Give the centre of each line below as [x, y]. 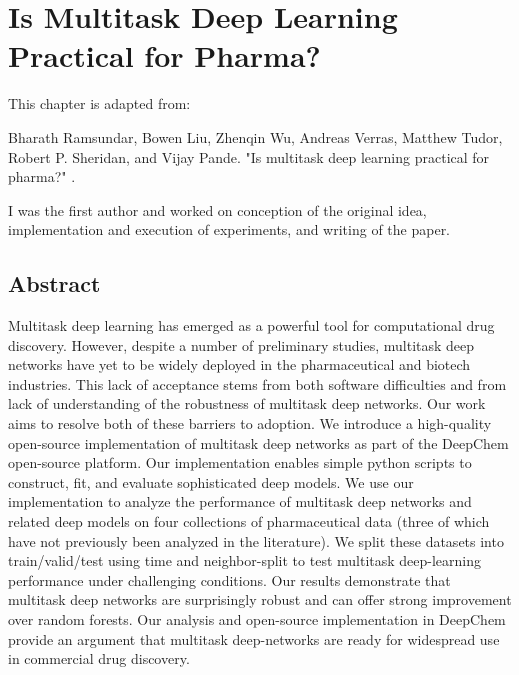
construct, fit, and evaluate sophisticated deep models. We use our [211, 481]
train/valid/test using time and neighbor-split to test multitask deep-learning [245, 560]
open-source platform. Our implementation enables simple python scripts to [240, 462]
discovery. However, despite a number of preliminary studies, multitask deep [241, 344]
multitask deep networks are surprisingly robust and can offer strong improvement [260, 599]
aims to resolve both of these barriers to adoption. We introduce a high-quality [250, 423]
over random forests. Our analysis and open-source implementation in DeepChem [257, 618]
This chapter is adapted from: [99, 103]
